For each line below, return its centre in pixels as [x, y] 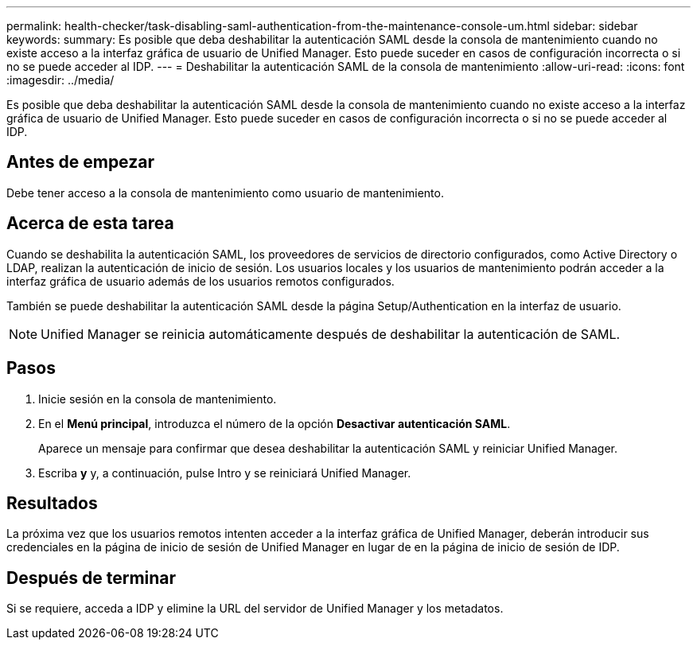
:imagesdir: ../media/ [60, 80]
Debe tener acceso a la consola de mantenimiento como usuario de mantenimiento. [225, 193]
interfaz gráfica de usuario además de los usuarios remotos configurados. [201, 281]
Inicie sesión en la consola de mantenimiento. [158, 399]
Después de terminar [92, 578]
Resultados [52, 503]
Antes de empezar [80, 162]
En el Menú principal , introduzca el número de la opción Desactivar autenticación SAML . [275, 423]
